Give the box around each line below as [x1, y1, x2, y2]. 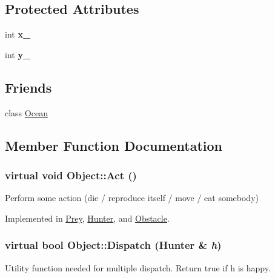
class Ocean [5, 106, 48, 119]
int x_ [5, 28, 31, 41]
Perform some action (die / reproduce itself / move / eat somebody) [5, 191, 259, 204]
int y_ [5, 48, 31, 61]
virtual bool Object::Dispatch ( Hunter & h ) [5, 237, 222, 253]
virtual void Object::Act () [5, 167, 137, 182]
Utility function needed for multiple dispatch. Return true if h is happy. [5, 261, 271, 274]
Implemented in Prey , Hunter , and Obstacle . [5, 211, 170, 224]
